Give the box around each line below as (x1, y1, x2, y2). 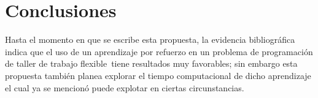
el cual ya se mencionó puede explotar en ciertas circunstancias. (5, 81, 244, 94)
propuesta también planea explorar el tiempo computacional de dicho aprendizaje (5, 69, 311, 81)
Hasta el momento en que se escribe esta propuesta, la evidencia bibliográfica (5, 33, 295, 46)
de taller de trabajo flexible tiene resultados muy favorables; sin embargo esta (5, 57, 298, 70)
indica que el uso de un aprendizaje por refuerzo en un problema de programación (5, 45, 313, 58)
